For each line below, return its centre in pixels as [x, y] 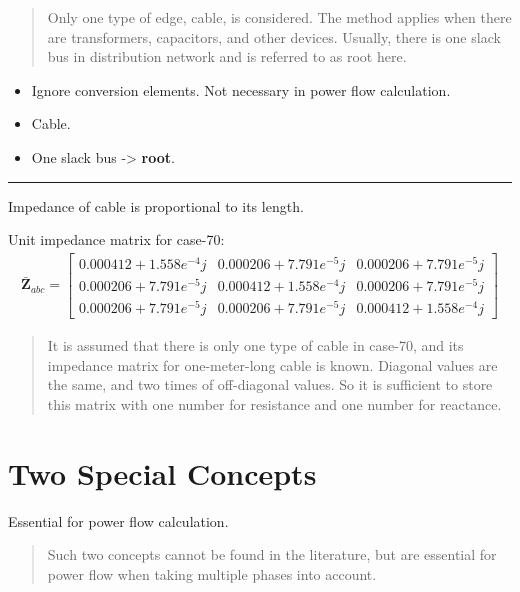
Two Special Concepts [162, 472]
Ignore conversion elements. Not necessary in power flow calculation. [241, 89]
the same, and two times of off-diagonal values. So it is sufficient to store [270, 384]
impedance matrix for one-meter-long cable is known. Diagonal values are [272, 364]
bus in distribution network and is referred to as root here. [227, 56]
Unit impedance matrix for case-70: [116, 239]
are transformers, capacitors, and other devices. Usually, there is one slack [274, 36]
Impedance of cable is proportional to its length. [156, 205]
